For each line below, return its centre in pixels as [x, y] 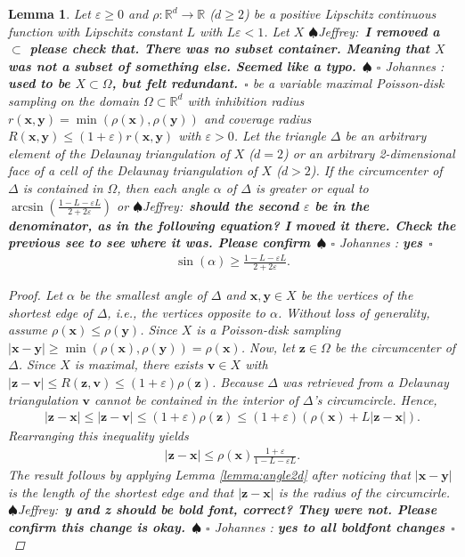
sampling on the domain [74, 100]
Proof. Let [36, 295]
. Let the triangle [280, 136]
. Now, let [268, 347]
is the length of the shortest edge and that [121, 492]
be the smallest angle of [143, 295]
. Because [237, 382]
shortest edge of [50, 312]
